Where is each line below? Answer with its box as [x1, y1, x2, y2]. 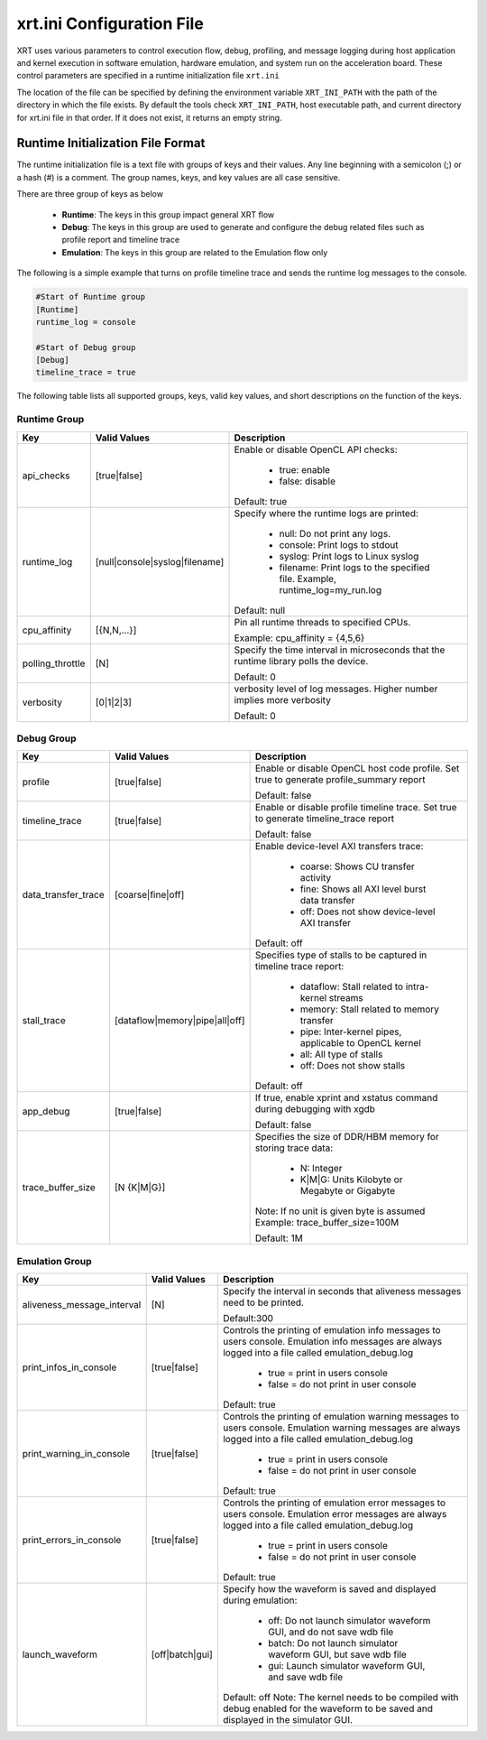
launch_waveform [22, 1648, 98, 1661]
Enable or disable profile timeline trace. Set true [254, 801, 457, 814]
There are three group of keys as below [16, 189, 164, 199]
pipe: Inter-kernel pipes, [299, 1025, 402, 1038]
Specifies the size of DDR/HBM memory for [254, 1131, 439, 1143]
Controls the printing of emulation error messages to [222, 1496, 446, 1509]
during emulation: [222, 1594, 298, 1606]
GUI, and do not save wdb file [267, 1625, 394, 1638]
